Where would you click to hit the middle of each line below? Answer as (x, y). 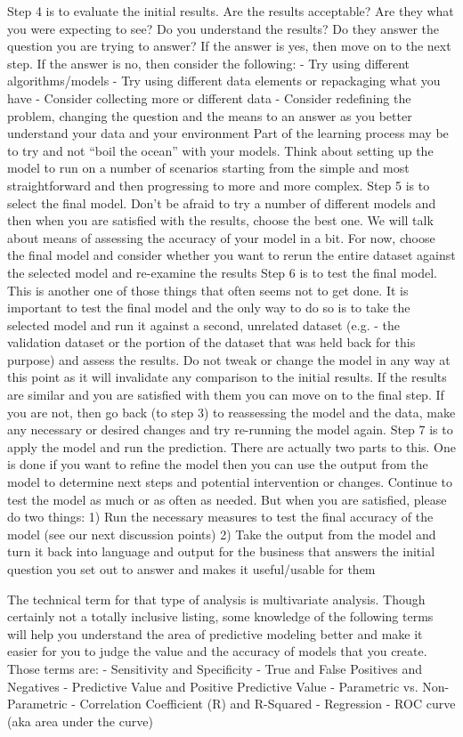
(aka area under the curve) (80, 721)
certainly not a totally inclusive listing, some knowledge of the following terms (220, 616)
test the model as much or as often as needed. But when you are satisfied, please (227, 499)
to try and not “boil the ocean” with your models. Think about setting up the (220, 150)
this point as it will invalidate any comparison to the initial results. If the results (227, 377)
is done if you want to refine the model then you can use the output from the (218, 464)
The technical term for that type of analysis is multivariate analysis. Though (216, 599)
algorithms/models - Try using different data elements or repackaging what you (224, 81)
